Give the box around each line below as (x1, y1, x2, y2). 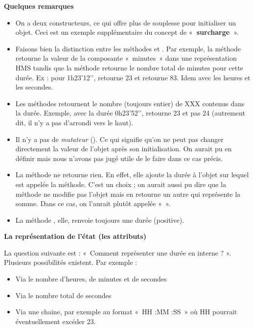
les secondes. (15, 82, 53, 92)
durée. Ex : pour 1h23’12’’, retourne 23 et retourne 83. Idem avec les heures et (15, 72, 251, 82)
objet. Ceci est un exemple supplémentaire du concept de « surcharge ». (15, 27, 239, 37)
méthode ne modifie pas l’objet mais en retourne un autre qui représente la (15, 188, 241, 199)
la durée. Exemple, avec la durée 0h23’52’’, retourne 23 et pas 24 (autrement (15, 108, 245, 118)
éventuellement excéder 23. (15, 316, 96, 326)
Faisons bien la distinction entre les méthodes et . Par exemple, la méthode (15, 43, 241, 53)
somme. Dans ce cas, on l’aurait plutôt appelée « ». (15, 198, 171, 209)
